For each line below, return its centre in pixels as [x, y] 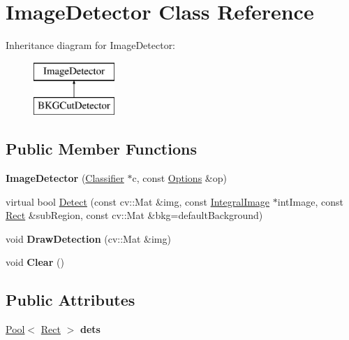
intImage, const [310, 201]
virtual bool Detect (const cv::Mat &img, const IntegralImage [138, 201]
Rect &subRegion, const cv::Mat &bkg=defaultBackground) [134, 215]
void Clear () [35, 262]
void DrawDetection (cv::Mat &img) [88, 238]
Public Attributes [70, 300]
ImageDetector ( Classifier [65, 178]
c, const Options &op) [179, 178]
